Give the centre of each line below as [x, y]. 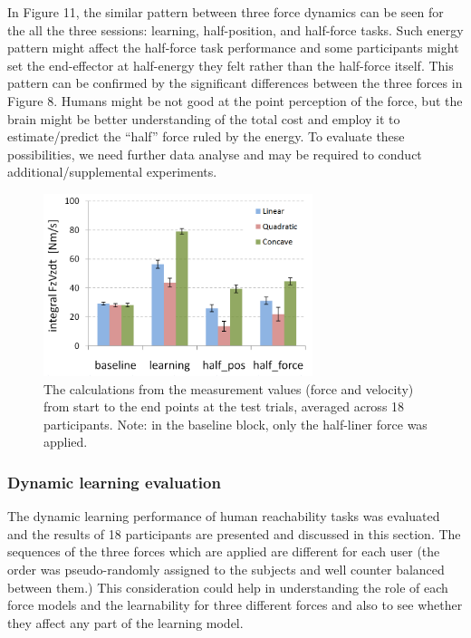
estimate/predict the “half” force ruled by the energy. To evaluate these [206, 136]
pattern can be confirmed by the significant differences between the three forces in [235, 83]
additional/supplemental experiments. [112, 172]
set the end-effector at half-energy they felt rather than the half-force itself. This [231, 65]
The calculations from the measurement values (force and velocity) [229, 388]
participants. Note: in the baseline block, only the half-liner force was [235, 424]
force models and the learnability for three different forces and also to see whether [235, 605]
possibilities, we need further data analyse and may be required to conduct [215, 154]
